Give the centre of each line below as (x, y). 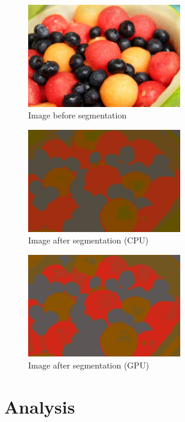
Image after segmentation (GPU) (89, 365)
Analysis (40, 406)
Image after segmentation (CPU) (88, 240)
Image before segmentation (78, 115)
